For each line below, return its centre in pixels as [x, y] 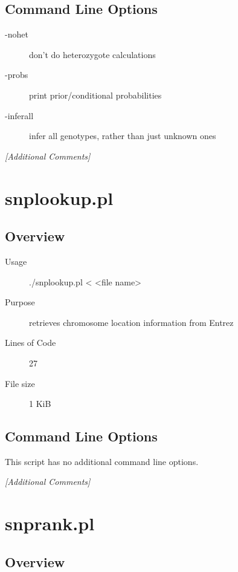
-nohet [17, 34]
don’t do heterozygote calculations [92, 54]
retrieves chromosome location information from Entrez [131, 322]
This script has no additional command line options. [102, 461]
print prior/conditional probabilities [95, 95]
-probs [17, 75]
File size [20, 383]
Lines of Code [31, 343]
